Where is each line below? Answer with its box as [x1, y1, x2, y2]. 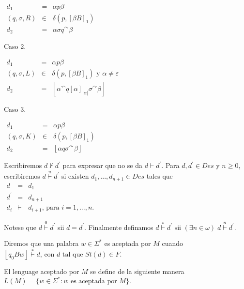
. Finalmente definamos [84, 222, 153, 232]
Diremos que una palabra [4, 238, 79, 248]
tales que [146, 171, 173, 181]
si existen [61, 171, 89, 181]
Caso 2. [4, 41, 26, 51]
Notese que [4, 222, 36, 232]
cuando [162, 238, 183, 248]
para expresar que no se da [62, 160, 142, 170]
